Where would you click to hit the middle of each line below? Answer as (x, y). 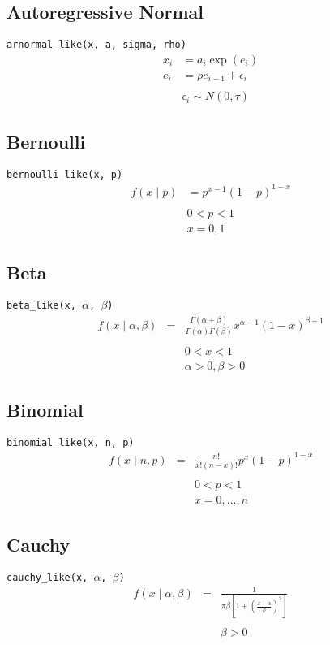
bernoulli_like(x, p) (65, 174)
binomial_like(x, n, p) (71, 442)
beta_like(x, (41, 306)
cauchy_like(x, (47, 577)
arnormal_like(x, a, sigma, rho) (96, 45)
